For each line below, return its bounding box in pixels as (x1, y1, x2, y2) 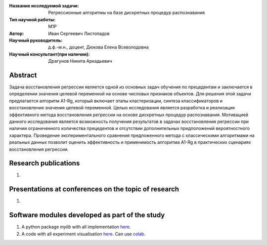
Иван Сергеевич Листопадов (48, 30, 110, 37)
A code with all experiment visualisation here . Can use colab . (21, 231, 146, 237)
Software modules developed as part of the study (9, 211, 165, 219)
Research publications (9, 159, 80, 167)
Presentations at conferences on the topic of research (9, 185, 179, 194)
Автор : (9, 30, 24, 37)
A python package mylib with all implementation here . (21, 224, 131, 230)
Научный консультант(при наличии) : (9, 51, 90, 57)
